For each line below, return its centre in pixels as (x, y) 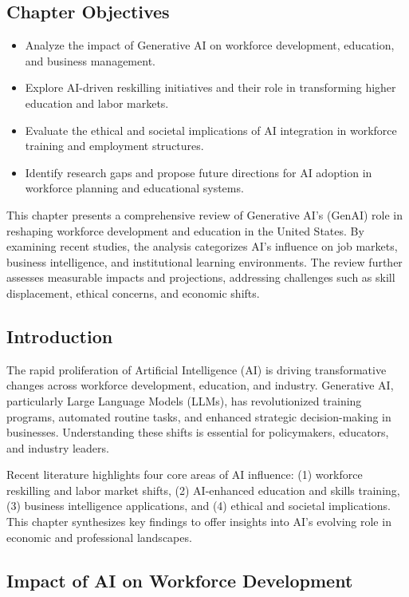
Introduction (60, 336)
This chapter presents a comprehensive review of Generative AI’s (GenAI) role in (204, 214)
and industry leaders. (58, 447)
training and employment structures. (114, 146)
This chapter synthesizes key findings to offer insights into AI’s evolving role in (199, 522)
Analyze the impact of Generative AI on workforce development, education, (210, 45)
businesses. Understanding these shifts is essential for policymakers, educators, (198, 432)
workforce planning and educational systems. (134, 188)
